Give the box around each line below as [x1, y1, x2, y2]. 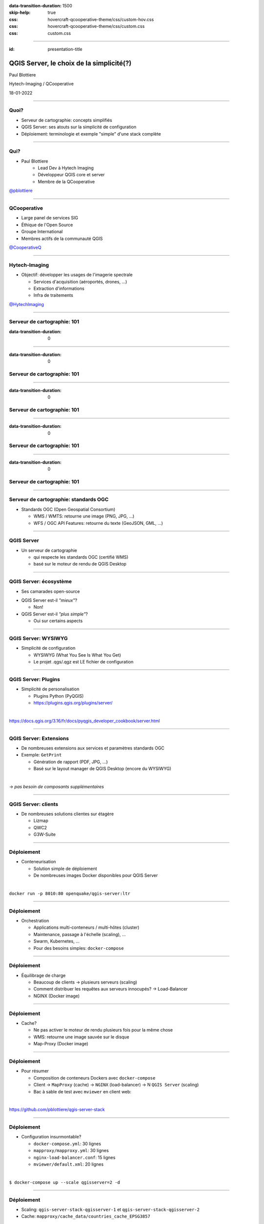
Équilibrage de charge [21, 972, 66, 978]
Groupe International [21, 229, 63, 235]
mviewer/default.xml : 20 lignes [33, 1161, 104, 1167]
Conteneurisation [21, 859, 56, 865]
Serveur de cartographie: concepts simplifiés [21, 117, 112, 123]
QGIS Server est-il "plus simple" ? [21, 611, 88, 617]
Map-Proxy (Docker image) [33, 1041, 88, 1047]
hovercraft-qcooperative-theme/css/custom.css [47, 24, 145, 29]
